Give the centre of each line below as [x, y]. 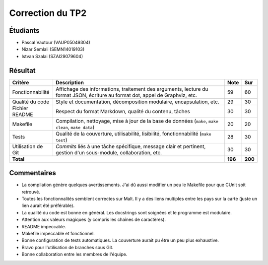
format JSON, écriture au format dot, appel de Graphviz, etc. [126, 95]
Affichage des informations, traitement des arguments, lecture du [132, 89]
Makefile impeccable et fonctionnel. [58, 233]
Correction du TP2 [48, 13]
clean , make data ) [75, 127]
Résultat [22, 70]
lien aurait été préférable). [48, 205]
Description [70, 82]
